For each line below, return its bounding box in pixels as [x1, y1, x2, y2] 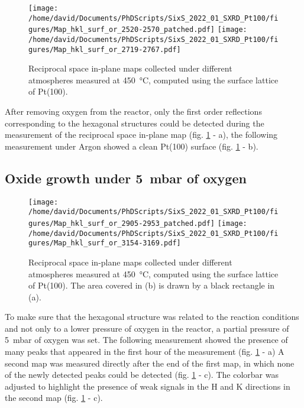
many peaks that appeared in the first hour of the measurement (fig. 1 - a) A [5, 345, 284, 358]
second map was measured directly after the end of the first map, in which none [5, 357, 295, 369]
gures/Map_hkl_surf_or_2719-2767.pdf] [28, 45, 181, 54]
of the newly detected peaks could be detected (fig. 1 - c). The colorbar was [5, 368, 279, 381]
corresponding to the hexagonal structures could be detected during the [5, 116, 264, 129]
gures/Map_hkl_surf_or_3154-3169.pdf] [28, 239, 181, 248]
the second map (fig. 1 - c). [5, 391, 103, 404]
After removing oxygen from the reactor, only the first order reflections [5, 105, 262, 118]
